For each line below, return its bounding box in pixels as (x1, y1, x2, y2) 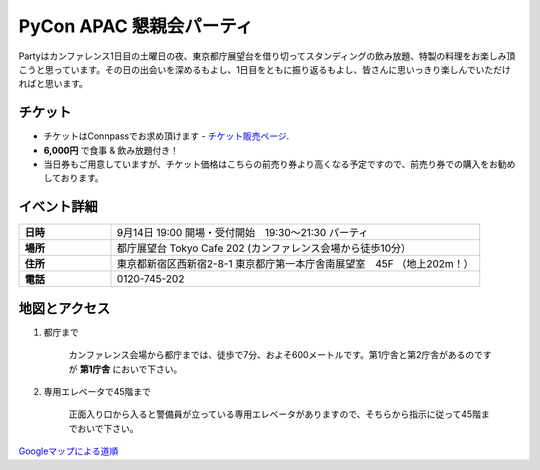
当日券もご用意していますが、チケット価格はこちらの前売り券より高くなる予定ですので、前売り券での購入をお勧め (43, 158, 516, 170)
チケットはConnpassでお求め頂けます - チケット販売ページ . (43, 130, 290, 142)
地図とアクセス (18, 300, 110, 317)
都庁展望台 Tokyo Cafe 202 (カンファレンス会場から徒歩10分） (116, 241, 412, 255)
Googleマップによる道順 (18, 445, 119, 457)
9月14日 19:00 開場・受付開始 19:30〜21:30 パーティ (116, 226, 369, 240)
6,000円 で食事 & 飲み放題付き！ (43, 144, 180, 156)
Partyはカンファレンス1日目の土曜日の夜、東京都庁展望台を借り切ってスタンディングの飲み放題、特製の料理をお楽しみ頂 (18, 50, 516, 62)
